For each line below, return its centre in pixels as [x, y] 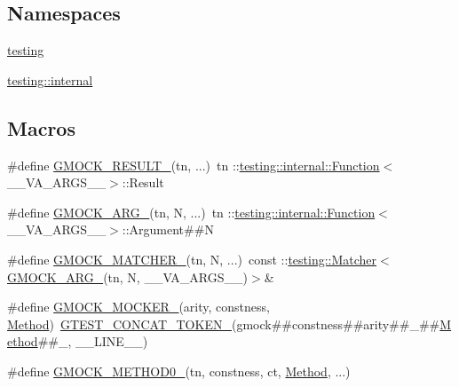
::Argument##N [168, 229]
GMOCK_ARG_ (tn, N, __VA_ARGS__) [127, 276]
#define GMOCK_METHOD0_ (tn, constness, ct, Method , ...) [179, 371]
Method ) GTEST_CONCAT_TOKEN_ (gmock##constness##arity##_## [224, 324]
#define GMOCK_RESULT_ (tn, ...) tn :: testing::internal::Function [194, 165]
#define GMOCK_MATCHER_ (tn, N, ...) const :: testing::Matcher [192, 259]
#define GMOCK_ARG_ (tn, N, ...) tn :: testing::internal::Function [191, 212]
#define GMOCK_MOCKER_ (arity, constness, [138, 307]
